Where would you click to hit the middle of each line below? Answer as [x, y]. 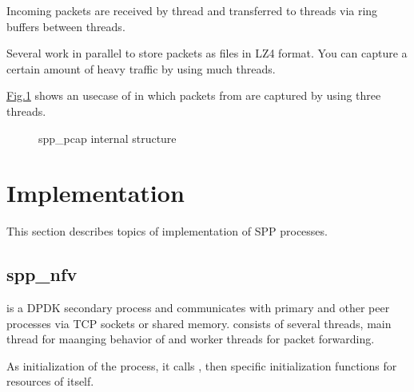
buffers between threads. [66, 26]
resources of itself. [50, 381]
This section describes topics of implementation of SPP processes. [167, 231]
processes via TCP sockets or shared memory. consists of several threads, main [199, 323]
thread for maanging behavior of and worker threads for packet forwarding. [191, 339]
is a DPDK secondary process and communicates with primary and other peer [198, 308]
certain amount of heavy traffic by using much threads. [141, 68]
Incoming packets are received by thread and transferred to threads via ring [192, 10]
